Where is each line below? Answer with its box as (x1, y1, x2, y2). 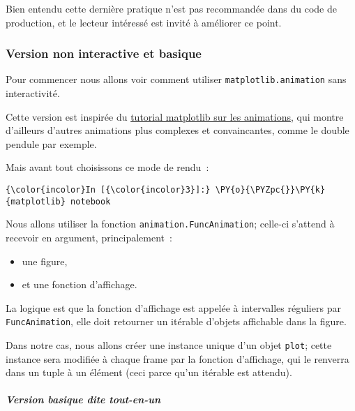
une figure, (22, 253, 68, 268)
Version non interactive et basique (6, 45, 202, 62)
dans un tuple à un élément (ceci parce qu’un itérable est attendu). (6, 365, 292, 380)
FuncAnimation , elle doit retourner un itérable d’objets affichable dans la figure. (6, 314, 347, 329)
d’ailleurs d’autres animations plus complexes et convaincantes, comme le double (6, 123, 349, 137)
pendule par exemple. (6, 136, 97, 151)
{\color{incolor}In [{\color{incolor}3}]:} (6, 185, 211, 195)
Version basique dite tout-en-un (6, 392, 161, 407)
